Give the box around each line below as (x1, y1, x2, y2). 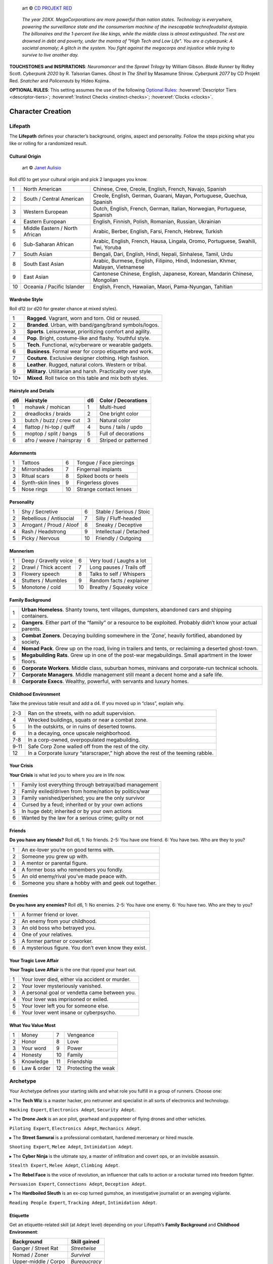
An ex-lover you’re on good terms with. (21, 846, 115, 853)
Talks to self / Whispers (89, 570, 146, 577)
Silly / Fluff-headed (95, 515, 142, 522)
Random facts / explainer (89, 577, 149, 584)
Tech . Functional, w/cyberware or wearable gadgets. (27, 341, 153, 348)
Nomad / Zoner (12, 1251, 49, 1258)
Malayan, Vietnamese (93, 263, 145, 270)
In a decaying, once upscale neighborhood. (28, 730, 131, 737)
